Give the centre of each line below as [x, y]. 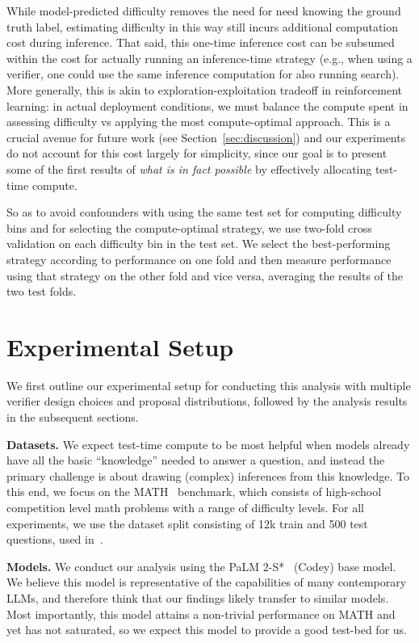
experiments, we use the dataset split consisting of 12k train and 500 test [187, 523]
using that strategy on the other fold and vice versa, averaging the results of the [205, 275]
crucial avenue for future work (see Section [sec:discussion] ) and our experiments [206, 137]
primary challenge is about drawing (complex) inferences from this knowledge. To [208, 475]
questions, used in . [55, 539]
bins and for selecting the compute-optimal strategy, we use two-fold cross [189, 227]
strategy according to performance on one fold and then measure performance [199, 259]
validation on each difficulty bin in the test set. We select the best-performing [199, 244]
